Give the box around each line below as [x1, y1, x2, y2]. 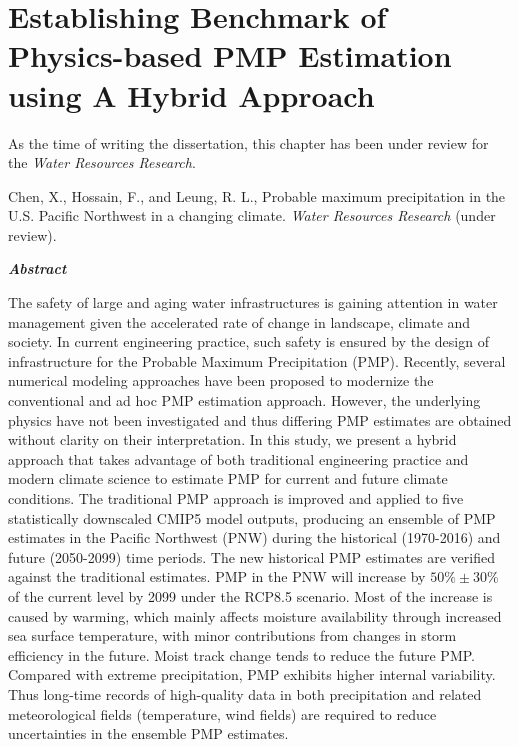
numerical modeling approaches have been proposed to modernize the [8, 370, 434, 391]
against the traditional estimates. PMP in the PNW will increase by [8, 566, 426, 587]
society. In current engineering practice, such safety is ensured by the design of [8, 331, 489, 352]
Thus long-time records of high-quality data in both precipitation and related [8, 683, 482, 704]
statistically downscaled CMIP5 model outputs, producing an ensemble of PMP [8, 507, 496, 528]
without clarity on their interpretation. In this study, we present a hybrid [8, 429, 457, 450]
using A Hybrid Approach [8, 74, 375, 115]
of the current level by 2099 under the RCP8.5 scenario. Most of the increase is [8, 585, 493, 606]
